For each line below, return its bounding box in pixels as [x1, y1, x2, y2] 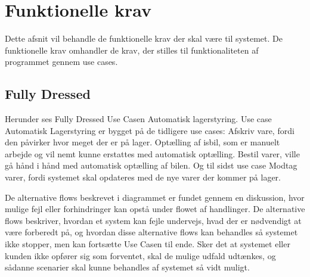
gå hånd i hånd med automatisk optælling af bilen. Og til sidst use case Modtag [5, 159, 297, 172]
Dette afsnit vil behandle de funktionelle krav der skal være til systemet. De [5, 32, 283, 45]
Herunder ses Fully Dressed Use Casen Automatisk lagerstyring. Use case [5, 113, 272, 125]
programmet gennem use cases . [5, 55, 118, 68]
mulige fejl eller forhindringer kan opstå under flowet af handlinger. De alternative [5, 203, 305, 215]
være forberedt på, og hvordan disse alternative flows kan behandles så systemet [5, 226, 298, 238]
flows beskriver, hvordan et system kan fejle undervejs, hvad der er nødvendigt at [5, 214, 302, 226]
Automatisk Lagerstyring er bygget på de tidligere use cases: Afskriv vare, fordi [5, 124, 294, 136]
